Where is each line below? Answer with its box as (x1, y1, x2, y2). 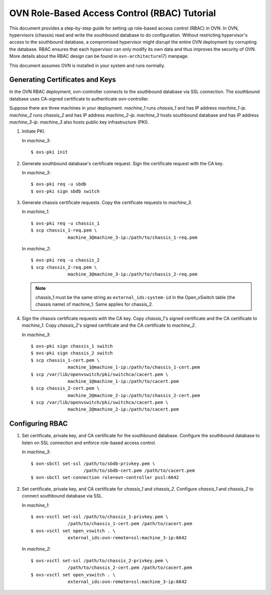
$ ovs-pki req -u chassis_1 (31, 220, 100, 226)
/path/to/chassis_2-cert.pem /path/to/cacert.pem (68, 565, 193, 570)
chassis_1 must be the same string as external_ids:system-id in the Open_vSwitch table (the (35, 294, 235, 300)
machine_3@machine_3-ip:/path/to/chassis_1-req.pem (68, 234, 198, 240)
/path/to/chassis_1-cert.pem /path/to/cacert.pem (68, 521, 193, 527)
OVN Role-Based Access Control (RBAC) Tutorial (9, 8, 216, 19)
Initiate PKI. (22, 128, 45, 134)
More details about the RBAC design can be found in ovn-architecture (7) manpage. (9, 53, 189, 59)
